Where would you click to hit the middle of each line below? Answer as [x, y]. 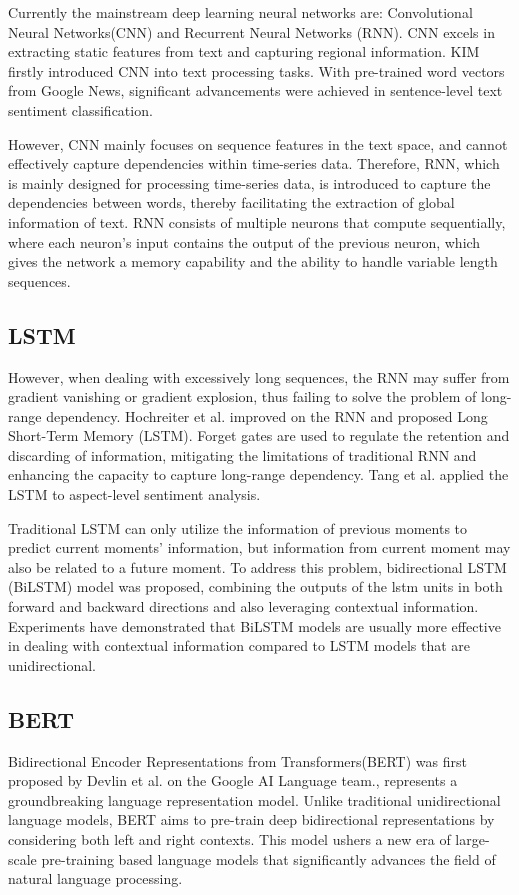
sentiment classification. [80, 109]
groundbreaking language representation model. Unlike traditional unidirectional [254, 799]
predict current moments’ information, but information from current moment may [259, 547]
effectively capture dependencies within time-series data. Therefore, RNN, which [254, 163]
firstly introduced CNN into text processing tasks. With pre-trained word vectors [256, 70]
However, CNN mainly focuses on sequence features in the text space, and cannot [258, 143]
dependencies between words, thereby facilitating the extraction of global [231, 202]
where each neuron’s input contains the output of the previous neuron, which [244, 241]
